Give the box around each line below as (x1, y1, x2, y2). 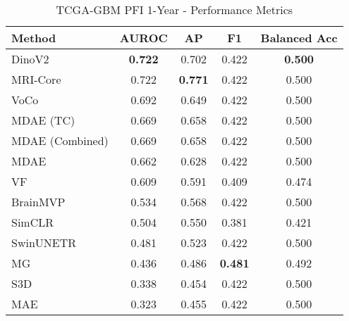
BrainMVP (11, 194, 66, 210)
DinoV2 (11, 51, 49, 67)
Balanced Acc (260, 30, 338, 46)
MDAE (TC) (11, 112, 75, 128)
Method (11, 30, 56, 46)
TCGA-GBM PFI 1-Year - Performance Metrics (56, 1, 293, 18)
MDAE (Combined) (11, 132, 109, 149)
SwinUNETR (11, 234, 77, 251)
